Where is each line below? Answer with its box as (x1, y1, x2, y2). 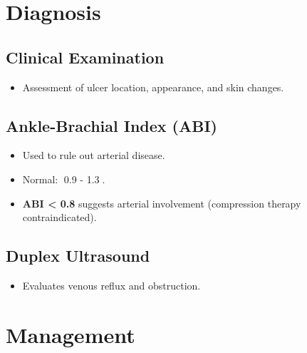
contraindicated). (22, 210, 97, 225)
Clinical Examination (6, 46, 165, 68)
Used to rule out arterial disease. (22, 148, 165, 163)
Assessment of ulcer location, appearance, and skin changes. (22, 79, 284, 94)
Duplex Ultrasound (6, 245, 150, 267)
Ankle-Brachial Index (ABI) (6, 114, 217, 136)
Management (6, 319, 135, 349)
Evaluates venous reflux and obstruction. (22, 277, 201, 292)
